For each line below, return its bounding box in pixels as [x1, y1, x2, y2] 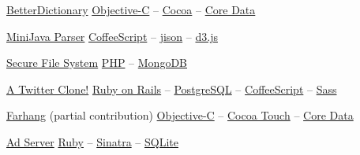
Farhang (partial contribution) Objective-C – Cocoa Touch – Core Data [6, 107, 354, 124]
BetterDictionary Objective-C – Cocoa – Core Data [6, 2, 256, 17]
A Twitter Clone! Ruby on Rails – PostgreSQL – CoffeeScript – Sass [6, 80, 337, 97]
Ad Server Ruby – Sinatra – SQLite [6, 133, 178, 149]
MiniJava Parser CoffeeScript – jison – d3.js [6, 28, 218, 44]
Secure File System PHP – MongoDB [6, 54, 187, 71]
